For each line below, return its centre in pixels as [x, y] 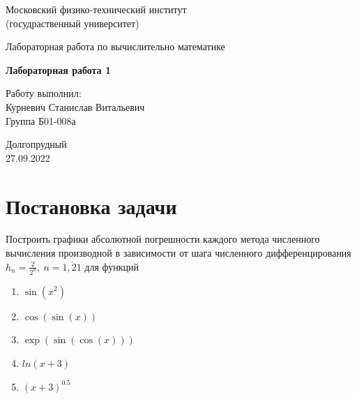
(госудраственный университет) [73, 23]
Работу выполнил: [44, 93]
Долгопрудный [36, 144]
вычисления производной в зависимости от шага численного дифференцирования [178, 253]
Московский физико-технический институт [96, 9]
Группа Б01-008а [41, 120]
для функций [112, 266]
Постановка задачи [91, 205]
